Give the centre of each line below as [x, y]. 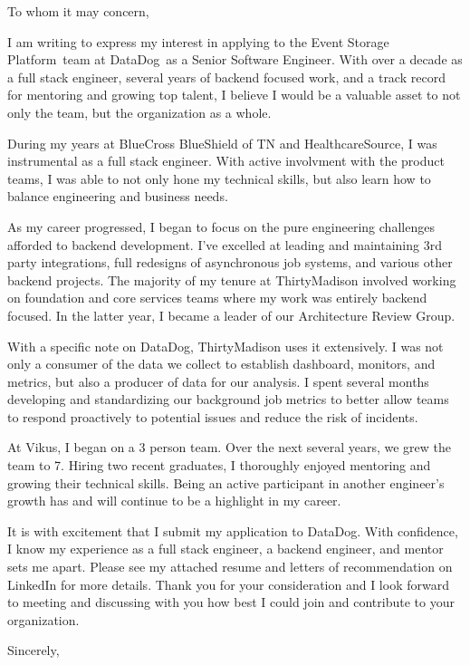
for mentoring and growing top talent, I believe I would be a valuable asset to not [234, 95]
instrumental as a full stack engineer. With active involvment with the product [226, 161]
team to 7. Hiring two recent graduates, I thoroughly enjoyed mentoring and [219, 465]
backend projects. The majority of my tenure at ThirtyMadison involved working [232, 279]
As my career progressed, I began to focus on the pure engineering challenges [221, 226]
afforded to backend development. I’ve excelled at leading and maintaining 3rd [225, 244]
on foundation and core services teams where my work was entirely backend [217, 298]
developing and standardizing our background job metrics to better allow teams [228, 399]
